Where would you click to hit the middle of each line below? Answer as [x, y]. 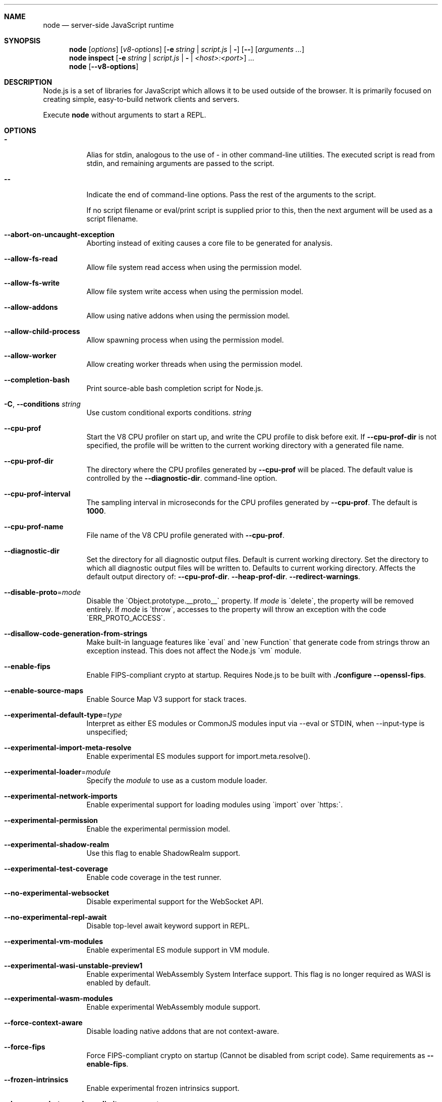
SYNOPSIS [22, 41]
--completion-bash [37, 380]
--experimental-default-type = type [63, 715]
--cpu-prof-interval [37, 494]
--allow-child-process [42, 331]
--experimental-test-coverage [56, 869]
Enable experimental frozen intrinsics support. [163, 1088]
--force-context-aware [43, 1023]
